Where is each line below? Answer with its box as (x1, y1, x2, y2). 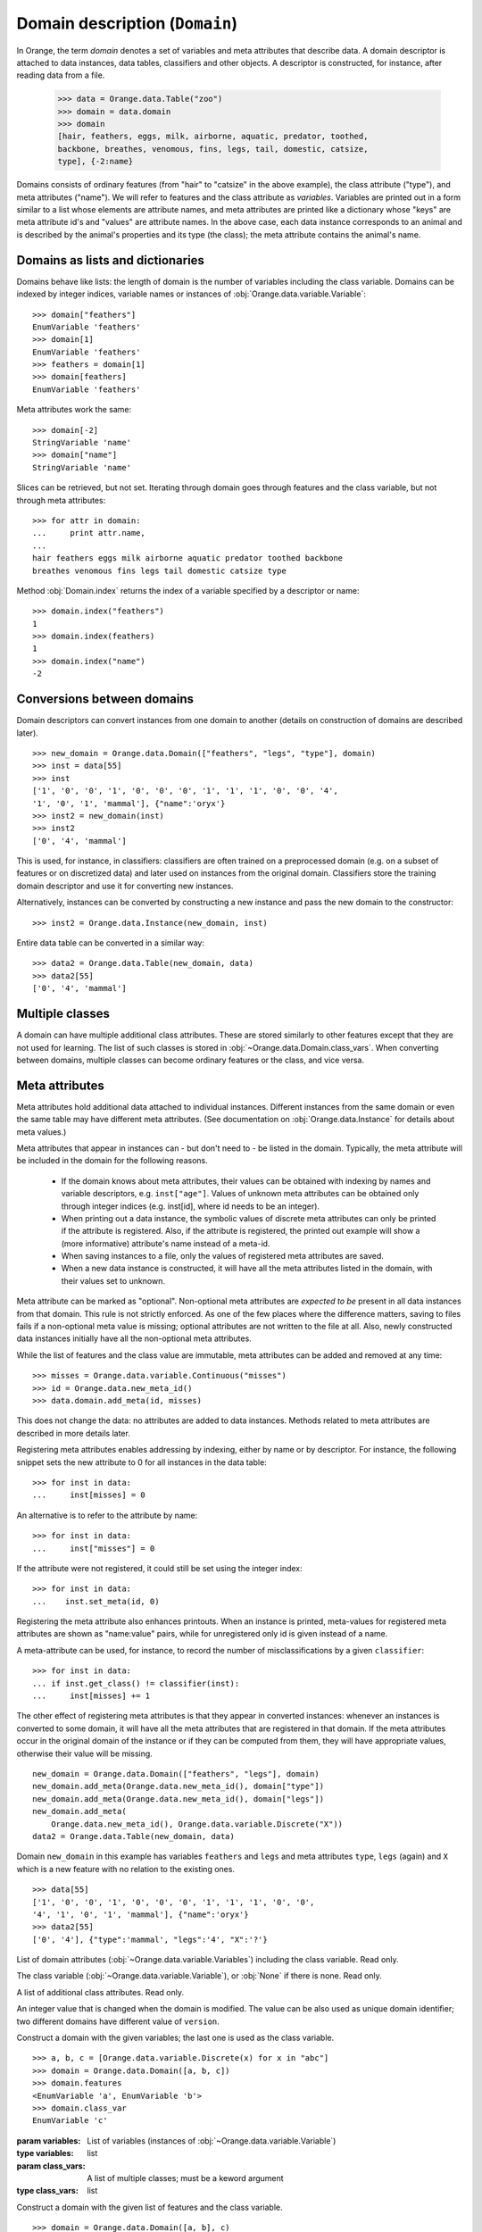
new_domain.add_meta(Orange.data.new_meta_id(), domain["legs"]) (32, 1794, 325, 1803)
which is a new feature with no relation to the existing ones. (16, 1863, 236, 1874)
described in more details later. (16, 1428, 131, 1438)
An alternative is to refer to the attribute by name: (16, 1510, 198, 1520)
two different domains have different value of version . (16, 2016, 220, 2027)
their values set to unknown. (61, 1275, 165, 1286)
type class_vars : (16, 2186, 79, 2196)
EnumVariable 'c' (32, 2116, 108, 2126)
